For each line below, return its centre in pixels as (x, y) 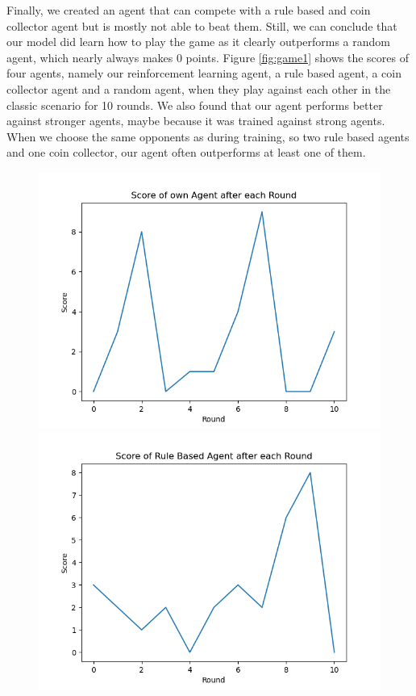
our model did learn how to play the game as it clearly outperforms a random (198, 42)
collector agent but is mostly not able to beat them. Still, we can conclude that (202, 25)
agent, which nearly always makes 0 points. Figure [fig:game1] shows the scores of (208, 57)
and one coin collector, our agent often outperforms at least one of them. (186, 152)
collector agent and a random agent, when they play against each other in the (199, 88)
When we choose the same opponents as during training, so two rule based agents (208, 136)
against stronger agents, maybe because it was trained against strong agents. (196, 121)
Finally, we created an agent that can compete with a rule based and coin (189, 10)
